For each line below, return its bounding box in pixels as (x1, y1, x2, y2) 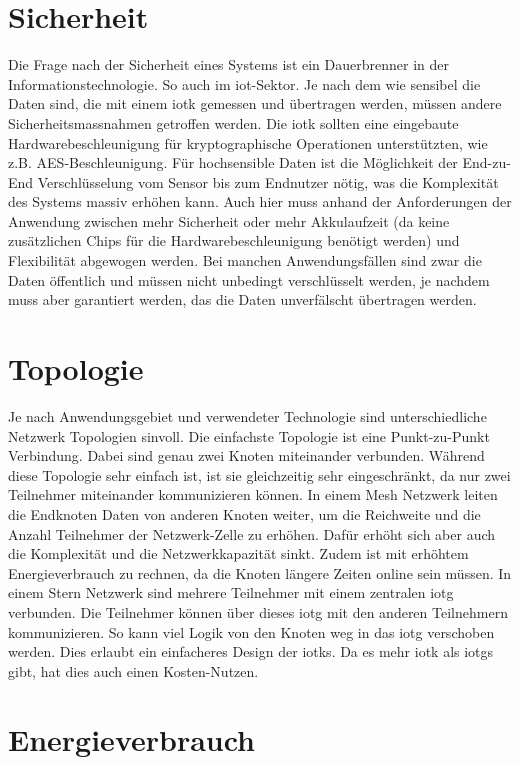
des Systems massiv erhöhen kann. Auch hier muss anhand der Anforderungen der (8, 191, 512, 212)
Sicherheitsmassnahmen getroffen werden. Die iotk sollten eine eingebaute (8, 112, 459, 133)
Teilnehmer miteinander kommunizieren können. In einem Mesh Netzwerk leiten (8, 484, 498, 505)
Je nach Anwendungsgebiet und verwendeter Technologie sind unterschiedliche (8, 405, 487, 426)
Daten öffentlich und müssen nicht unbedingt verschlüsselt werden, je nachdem (8, 269, 490, 290)
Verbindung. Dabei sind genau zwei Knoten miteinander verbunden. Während (8, 445, 485, 466)
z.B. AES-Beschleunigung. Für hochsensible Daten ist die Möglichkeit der (8, 152, 458, 173)
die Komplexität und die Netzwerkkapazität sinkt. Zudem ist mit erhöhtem (8, 543, 469, 564)
